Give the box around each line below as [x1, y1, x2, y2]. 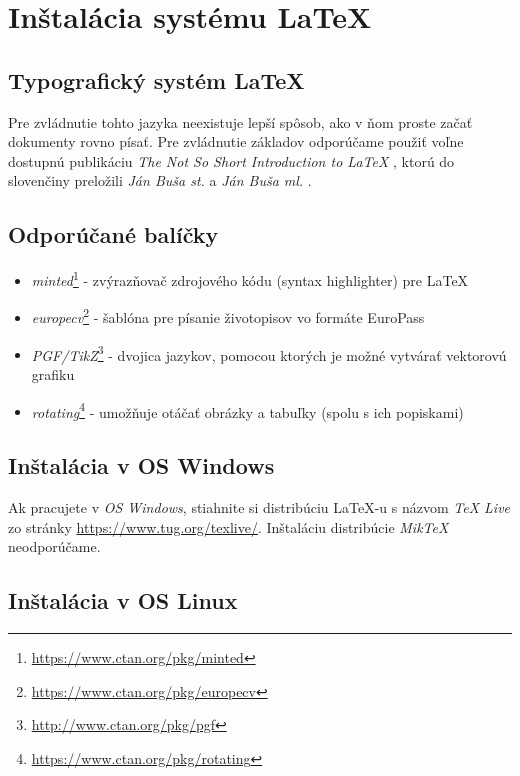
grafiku [31, 363, 75, 384]
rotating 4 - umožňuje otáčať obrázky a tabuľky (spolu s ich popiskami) [31, 398, 464, 422]
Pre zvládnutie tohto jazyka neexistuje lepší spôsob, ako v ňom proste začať [8, 111, 473, 132]
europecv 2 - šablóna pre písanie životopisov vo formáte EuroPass [31, 304, 425, 328]
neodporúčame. [8, 536, 101, 557]
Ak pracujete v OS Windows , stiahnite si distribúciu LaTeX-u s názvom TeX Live [8, 496, 511, 517]
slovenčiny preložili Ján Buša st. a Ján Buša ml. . [8, 170, 312, 191]
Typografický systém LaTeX [8, 64, 305, 95]
